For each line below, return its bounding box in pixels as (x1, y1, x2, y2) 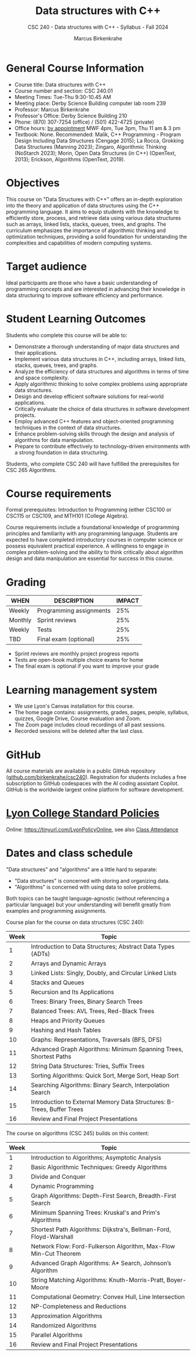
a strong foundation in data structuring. (14, 448, 109, 456)
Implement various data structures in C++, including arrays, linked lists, (14, 355, 186, 362)
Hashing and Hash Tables (31, 1026, 101, 1034)
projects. (14, 412, 36, 419)
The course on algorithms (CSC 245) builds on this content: (6, 1130, 149, 1137)
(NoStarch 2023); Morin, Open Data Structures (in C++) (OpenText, (14, 149, 176, 157)
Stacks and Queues (31, 978, 85, 987)
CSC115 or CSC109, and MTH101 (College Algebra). (6, 512, 129, 519)
